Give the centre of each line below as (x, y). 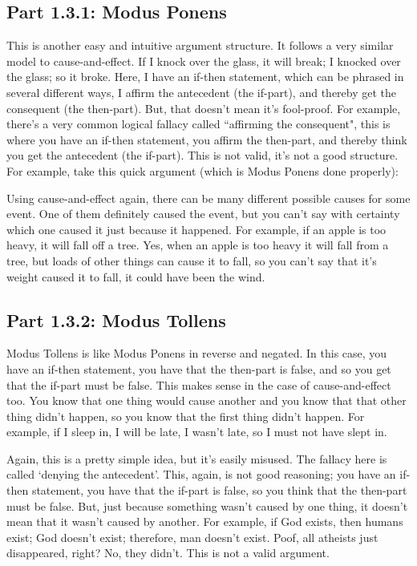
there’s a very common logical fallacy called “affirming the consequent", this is (198, 124)
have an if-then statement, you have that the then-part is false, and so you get (199, 368)
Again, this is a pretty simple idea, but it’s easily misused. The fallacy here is (197, 458)
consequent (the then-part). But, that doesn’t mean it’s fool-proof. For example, (204, 108)
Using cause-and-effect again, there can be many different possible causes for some (208, 198)
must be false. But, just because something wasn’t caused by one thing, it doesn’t (207, 505)
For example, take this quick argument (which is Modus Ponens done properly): (202, 170)
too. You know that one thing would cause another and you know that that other (206, 400)
